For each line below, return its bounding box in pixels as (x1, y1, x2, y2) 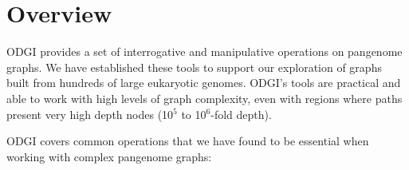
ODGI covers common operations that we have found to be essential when (6, 132, 369, 149)
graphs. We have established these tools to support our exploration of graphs (6, 58, 382, 75)
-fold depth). (210, 105, 272, 122)
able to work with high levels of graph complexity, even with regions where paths (6, 89, 403, 106)
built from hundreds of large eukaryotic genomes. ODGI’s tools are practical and (6, 74, 401, 91)
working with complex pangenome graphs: (6, 148, 212, 164)
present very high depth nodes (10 (6, 105, 174, 122)
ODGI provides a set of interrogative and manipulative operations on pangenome (6, 43, 403, 60)
